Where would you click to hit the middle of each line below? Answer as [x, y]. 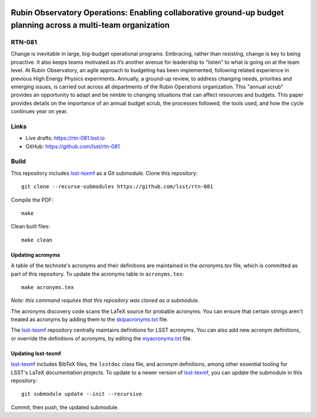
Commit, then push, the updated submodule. [65, 407]
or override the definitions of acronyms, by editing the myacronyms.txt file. [101, 338]
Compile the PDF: [32, 200]
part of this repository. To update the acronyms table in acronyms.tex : [97, 274]
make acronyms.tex [48, 287]
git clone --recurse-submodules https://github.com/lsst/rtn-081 [117, 187]
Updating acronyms [36, 254]
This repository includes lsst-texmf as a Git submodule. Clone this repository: [104, 173]
